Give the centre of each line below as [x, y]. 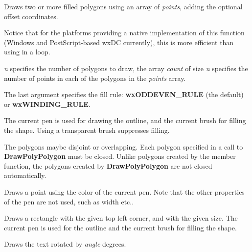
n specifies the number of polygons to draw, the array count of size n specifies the [126, 68]
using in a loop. [27, 52]
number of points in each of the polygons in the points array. [95, 78]
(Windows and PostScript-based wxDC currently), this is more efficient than [119, 42]
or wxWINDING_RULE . [47, 104]
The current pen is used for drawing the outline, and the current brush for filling [125, 120]
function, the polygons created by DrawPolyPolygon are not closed [108, 165]
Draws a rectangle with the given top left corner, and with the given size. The [121, 218]
